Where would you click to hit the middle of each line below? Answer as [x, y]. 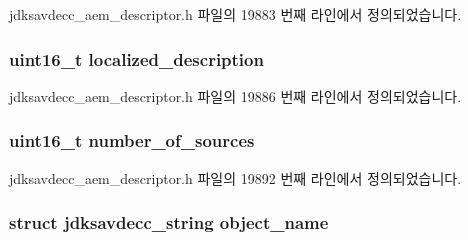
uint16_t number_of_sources [132, 140]
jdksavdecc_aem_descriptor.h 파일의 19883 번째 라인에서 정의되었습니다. [235, 14]
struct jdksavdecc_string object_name [169, 222]
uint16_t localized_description [136, 58]
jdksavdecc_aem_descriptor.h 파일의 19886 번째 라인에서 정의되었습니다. [235, 95]
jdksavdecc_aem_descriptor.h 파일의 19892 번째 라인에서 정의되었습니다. [235, 177]
